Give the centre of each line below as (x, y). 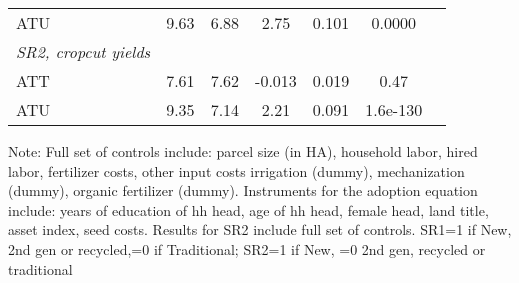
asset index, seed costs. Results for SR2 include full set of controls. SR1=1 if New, (260, 229)
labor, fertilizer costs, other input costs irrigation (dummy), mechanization (236, 170)
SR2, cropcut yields (83, 51)
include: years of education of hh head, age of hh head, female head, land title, (248, 209)
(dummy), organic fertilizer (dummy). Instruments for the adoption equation (243, 190)
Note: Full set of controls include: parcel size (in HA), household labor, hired (243, 151)
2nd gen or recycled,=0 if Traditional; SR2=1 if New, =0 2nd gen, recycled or (247, 248)
